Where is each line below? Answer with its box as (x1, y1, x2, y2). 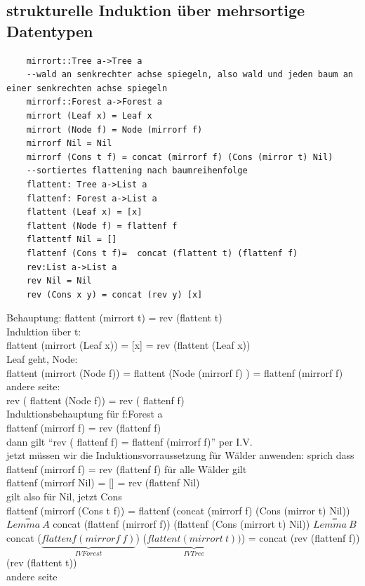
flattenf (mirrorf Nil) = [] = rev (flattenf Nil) (6, 475, 200, 490)
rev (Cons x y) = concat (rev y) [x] (26, 289, 203, 300)
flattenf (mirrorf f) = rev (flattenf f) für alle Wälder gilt (6, 461, 247, 476)
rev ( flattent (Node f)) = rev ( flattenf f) (6, 392, 185, 407)
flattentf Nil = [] (26, 234, 117, 245)
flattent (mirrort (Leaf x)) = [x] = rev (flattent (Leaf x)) (6, 338, 251, 352)
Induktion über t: (6, 324, 81, 338)
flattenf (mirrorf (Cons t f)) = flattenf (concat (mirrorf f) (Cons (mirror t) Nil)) (6, 502, 350, 517)
